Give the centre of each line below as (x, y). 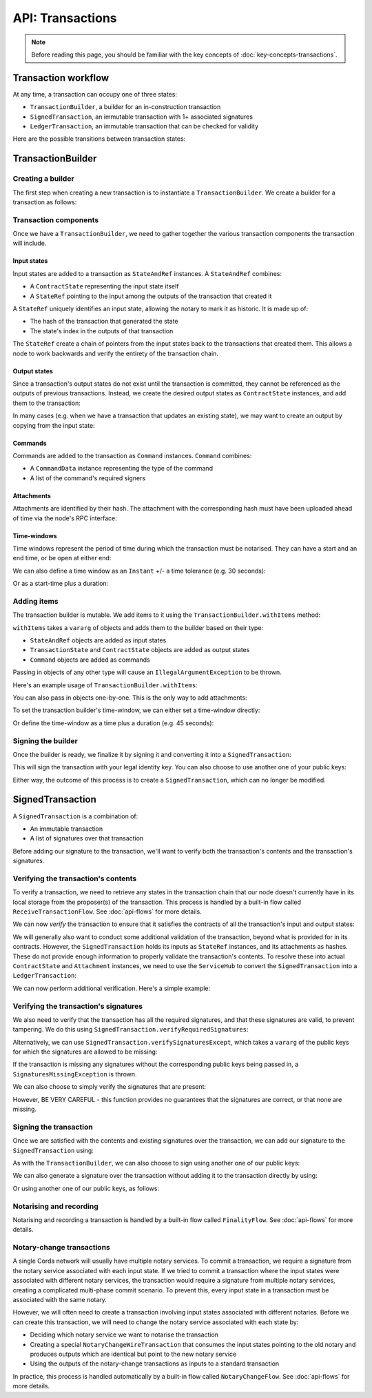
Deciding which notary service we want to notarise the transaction (124, 1335)
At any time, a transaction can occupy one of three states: (95, 94)
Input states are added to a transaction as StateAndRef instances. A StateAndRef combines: (147, 273)
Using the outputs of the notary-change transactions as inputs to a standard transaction (155, 1363)
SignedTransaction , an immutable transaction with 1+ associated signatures (141, 117)
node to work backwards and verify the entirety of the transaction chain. (115, 353)
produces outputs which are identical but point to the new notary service (133, 1354)
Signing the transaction (53, 1127)
